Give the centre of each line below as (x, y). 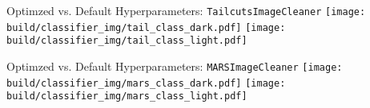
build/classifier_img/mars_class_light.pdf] (127, 96)
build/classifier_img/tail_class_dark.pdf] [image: (146, 27)
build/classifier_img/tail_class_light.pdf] (127, 41)
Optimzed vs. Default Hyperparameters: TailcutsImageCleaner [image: (186, 10)
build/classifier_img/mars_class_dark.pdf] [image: (146, 83)
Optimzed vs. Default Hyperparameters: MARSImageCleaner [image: (175, 66)
